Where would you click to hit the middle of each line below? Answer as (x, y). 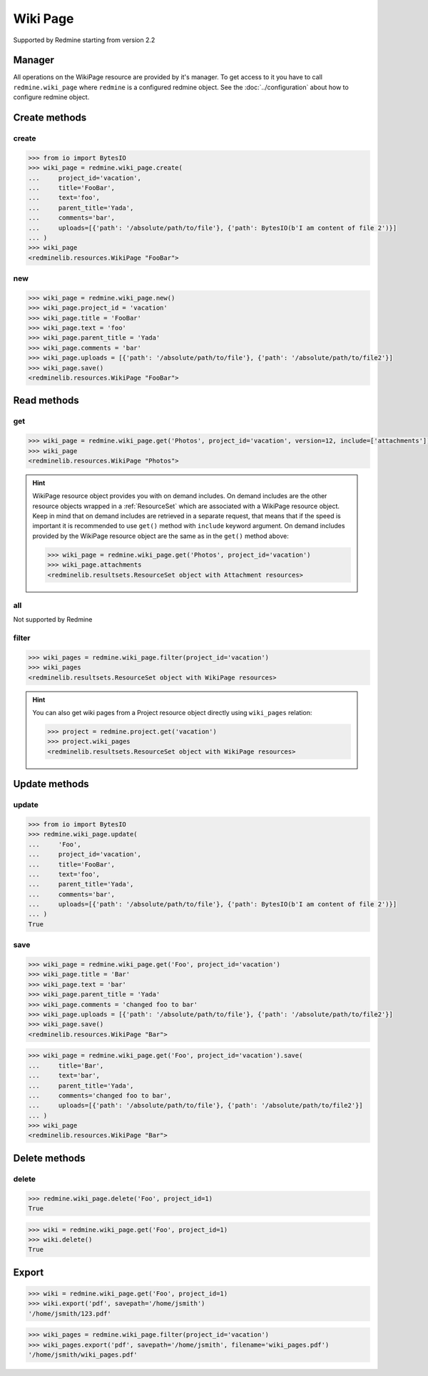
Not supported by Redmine (53, 619)
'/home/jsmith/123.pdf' (70, 1314)
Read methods (46, 401)
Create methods (50, 118)
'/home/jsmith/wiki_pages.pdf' (83, 1355)
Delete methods (49, 1158)
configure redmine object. (51, 97)
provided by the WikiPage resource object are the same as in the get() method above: (160, 536)
